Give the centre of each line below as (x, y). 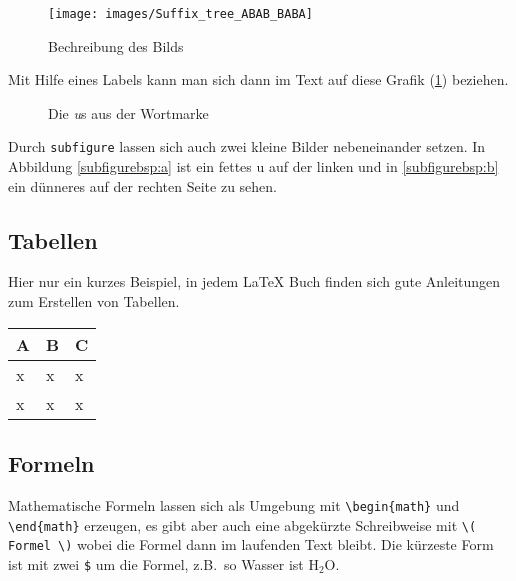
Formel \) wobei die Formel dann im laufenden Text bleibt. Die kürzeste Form (251, 544)
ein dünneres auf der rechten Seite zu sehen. (142, 185)
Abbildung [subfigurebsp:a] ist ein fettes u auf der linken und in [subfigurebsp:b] (253, 166)
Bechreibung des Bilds (116, 45)
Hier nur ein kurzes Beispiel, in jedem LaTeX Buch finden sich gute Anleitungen (254, 281)
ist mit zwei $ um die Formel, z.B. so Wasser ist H (163, 563)
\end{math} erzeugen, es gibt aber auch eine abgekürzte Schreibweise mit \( (242, 524)
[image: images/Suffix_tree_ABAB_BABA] (180, 14)
